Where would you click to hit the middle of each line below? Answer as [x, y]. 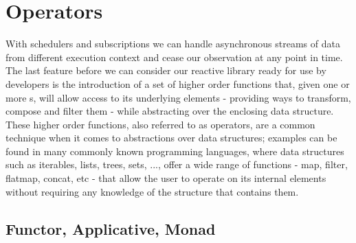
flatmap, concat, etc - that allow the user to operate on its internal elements [166, 178]
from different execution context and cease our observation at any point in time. [174, 57]
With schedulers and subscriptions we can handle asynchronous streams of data [173, 44]
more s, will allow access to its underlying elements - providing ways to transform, [178, 97]
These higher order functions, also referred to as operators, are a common [160, 124]
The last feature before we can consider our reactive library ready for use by [166, 70]
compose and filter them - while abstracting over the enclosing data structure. [170, 111]
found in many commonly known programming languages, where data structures [175, 151]
